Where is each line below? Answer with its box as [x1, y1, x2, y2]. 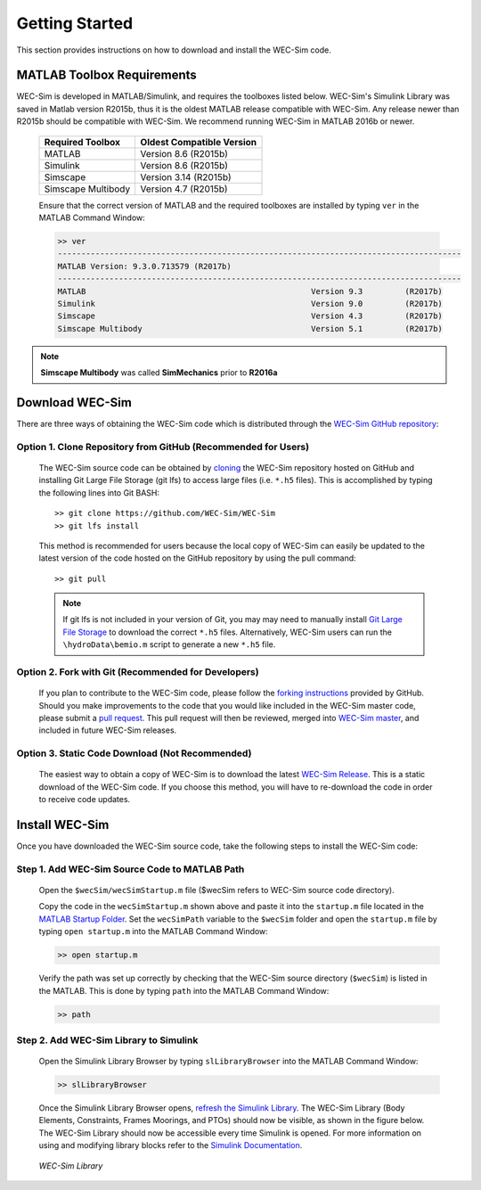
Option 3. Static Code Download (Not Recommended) [16, 747, 252, 759]
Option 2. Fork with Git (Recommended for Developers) [16, 666, 259, 678]
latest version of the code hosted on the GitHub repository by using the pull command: [38, 553, 356, 563]
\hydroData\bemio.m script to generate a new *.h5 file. [62, 639, 276, 650]
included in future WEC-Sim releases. [38, 725, 177, 735]
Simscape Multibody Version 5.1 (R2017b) [57, 324, 443, 333]
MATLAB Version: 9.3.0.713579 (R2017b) [57, 261, 232, 271]
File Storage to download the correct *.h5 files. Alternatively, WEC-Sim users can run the [62, 627, 392, 637]
